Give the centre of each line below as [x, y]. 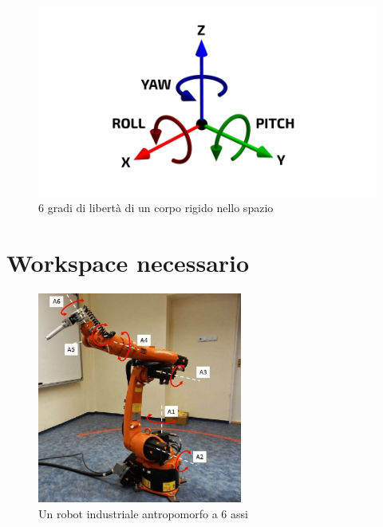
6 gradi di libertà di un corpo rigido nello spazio [156, 208]
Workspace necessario [128, 262]
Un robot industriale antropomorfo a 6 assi [143, 513]
